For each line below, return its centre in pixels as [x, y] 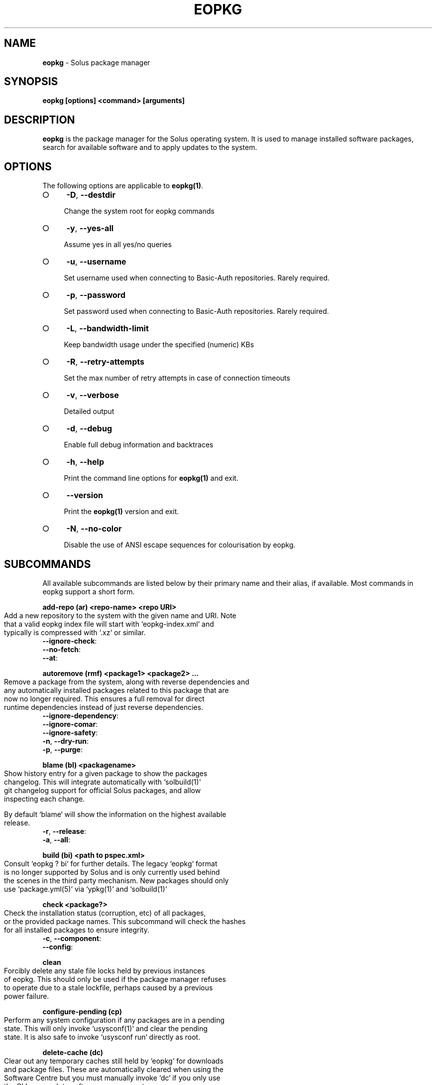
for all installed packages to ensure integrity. [77, 930]
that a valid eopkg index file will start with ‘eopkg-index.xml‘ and [109, 624]
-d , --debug [89, 429]
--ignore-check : [70, 641]
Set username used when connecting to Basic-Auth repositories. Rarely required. [197, 278]
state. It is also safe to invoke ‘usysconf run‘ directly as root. [102, 1037]
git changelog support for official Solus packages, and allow [103, 790]
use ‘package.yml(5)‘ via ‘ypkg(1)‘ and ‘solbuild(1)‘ [86, 889]
